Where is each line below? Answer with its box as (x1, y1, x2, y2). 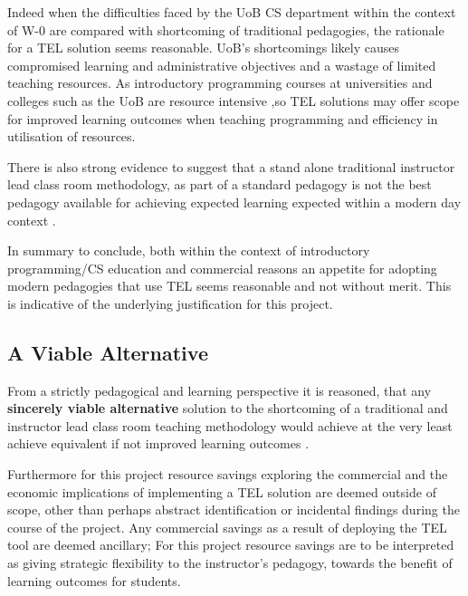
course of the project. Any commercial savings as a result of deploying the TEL (7, 517, 447, 536)
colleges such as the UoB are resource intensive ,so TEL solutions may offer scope (7, 91, 460, 110)
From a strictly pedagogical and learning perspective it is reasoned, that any (7, 380, 432, 399)
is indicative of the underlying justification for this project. (7, 293, 333, 312)
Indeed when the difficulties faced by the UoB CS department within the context (7, 3, 456, 21)
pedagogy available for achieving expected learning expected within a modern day (7, 192, 462, 211)
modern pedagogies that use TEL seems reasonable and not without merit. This (7, 276, 452, 295)
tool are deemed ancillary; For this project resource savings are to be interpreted (7, 535, 454, 554)
